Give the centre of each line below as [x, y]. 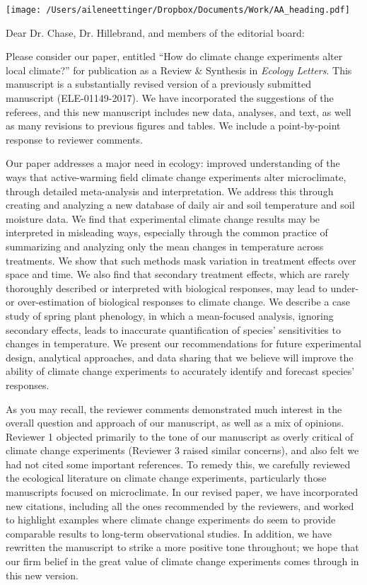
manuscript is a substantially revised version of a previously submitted [159, 84]
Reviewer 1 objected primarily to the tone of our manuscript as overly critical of [180, 436]
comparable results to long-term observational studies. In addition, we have [169, 533]
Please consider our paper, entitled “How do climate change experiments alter [174, 56]
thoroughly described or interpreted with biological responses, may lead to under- [182, 288]
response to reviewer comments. [74, 139]
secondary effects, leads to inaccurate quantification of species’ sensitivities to [173, 329]
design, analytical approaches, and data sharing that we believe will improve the [180, 357]
